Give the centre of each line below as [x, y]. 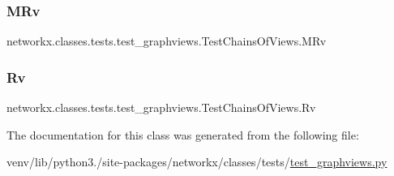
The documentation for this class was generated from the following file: [183, 134]
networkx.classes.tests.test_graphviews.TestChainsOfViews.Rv [161, 107]
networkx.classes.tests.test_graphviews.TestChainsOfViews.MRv [167, 41]
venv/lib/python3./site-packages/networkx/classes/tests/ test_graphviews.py [197, 162]
